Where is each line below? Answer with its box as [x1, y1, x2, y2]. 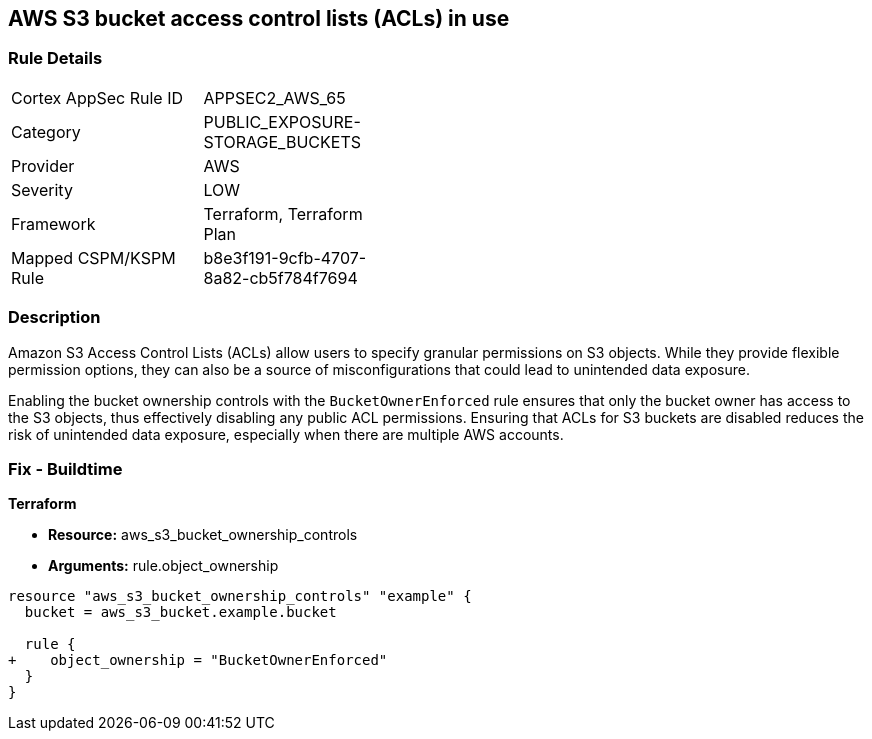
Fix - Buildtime [8, 458, 123, 479]
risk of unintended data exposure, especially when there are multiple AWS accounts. [8, 425, 564, 443]
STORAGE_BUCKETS [203, 131, 361, 152]
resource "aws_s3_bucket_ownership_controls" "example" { [8, 588, 472, 605]
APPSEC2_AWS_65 [203, 87, 346, 108]
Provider [11, 155, 75, 176]
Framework [11, 213, 96, 234]
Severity [11, 179, 73, 200]
